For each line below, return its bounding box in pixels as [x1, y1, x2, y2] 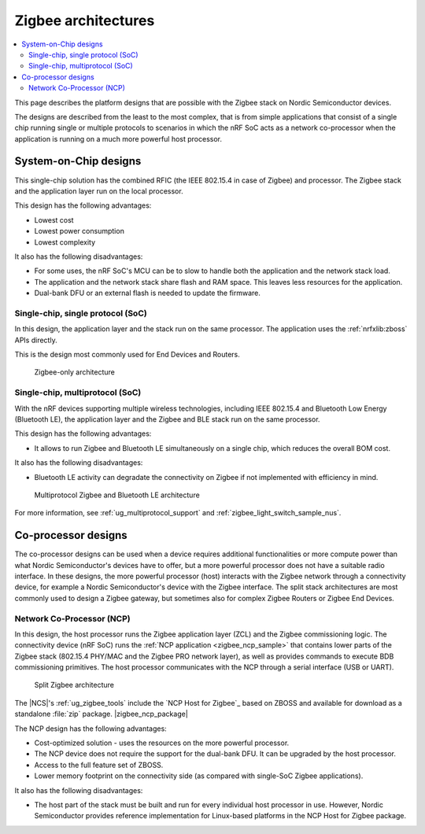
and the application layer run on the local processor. [14, 186, 184, 196]
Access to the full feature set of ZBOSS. [34, 760, 164, 769]
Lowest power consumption [34, 227, 125, 236]
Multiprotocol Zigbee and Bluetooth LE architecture [34, 490, 200, 500]
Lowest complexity [34, 237, 96, 247]
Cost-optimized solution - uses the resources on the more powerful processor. [34, 738, 290, 747]
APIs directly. [14, 335, 58, 345]
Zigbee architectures [14, 12, 155, 29]
